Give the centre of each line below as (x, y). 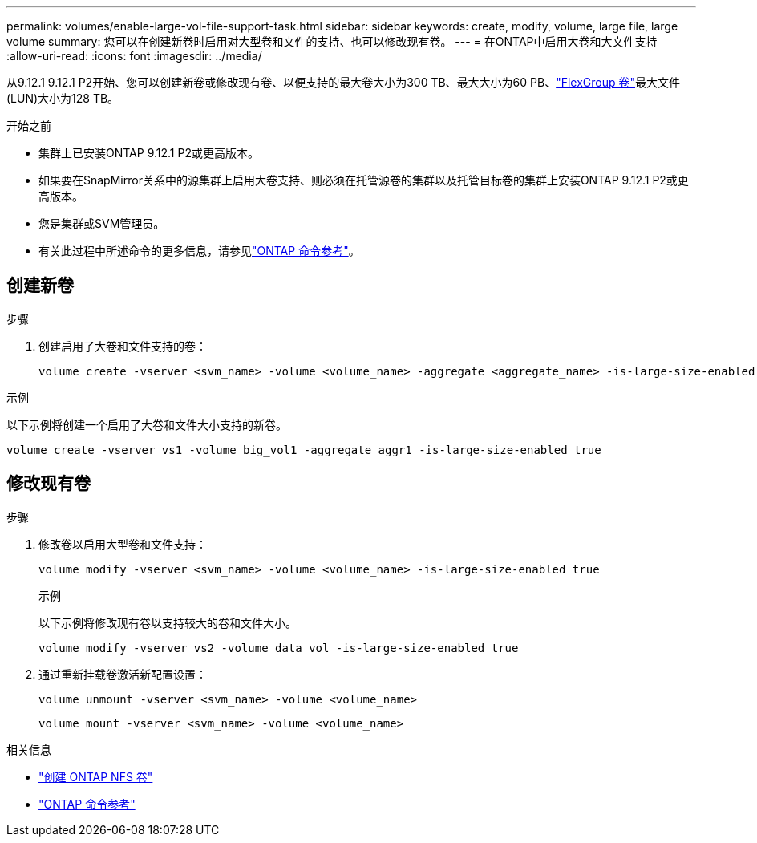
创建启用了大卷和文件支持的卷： (123, 346)
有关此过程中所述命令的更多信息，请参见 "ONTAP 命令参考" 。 (199, 251)
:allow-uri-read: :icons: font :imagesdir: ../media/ (134, 56)
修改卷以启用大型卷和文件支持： (123, 544)
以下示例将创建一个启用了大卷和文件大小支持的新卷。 (147, 424)
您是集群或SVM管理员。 (102, 223)
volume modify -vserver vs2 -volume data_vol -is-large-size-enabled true (279, 648)
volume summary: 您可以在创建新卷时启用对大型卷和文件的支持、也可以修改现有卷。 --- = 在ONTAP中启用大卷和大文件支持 (332, 41)
